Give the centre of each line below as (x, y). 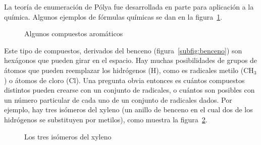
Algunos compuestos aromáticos (74, 33)
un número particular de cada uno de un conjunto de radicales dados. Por (118, 99)
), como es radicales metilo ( (200, 70)
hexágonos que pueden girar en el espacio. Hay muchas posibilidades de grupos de (131, 60)
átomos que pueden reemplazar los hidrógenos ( (77, 70)
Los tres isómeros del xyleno (68, 136)
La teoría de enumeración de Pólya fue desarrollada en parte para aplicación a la (129, 7)
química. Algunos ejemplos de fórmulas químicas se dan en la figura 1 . (113, 16)
